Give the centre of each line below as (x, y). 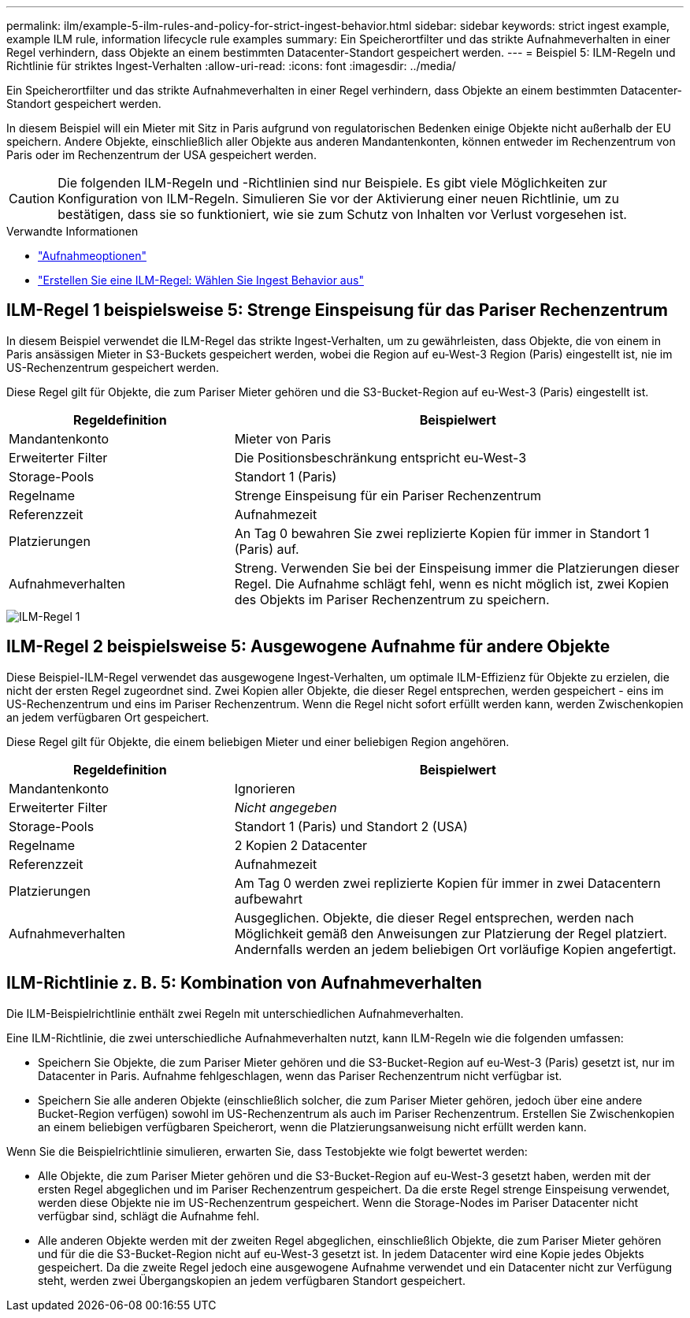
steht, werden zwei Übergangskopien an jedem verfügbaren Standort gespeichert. (252, 1280)
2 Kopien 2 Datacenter (301, 845)
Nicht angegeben (286, 807)
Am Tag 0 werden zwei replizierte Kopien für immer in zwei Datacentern (447, 883)
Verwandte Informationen (72, 231)
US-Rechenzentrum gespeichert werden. (113, 367)
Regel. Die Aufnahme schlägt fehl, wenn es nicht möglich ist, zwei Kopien (452, 583)
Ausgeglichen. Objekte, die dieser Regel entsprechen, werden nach (434, 917)
